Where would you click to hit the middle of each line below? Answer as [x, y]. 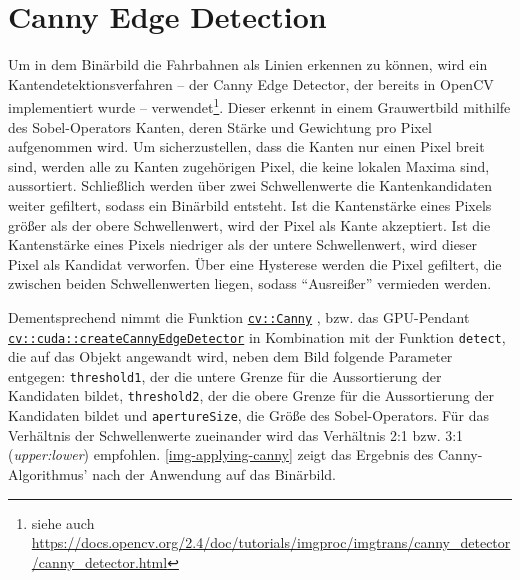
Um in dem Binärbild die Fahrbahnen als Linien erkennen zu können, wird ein [248, 64]
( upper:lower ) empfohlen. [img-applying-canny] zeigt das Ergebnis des [221, 454]
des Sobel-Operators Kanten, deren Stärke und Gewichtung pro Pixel [220, 126]
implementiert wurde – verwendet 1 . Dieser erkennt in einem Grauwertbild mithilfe [259, 105]
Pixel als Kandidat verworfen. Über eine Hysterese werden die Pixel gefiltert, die [255, 263]
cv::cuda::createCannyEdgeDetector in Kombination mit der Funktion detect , [257, 336]
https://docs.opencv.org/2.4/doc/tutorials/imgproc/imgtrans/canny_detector [271, 542]
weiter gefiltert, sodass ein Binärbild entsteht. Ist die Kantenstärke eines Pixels [250, 204]
